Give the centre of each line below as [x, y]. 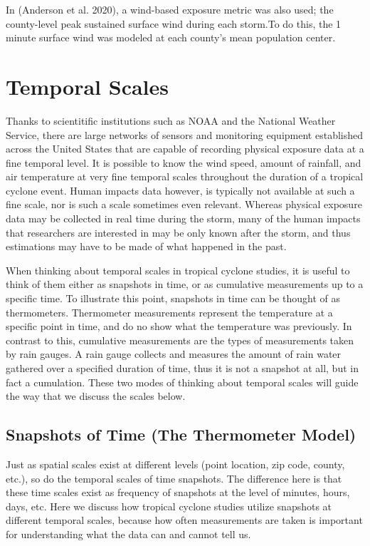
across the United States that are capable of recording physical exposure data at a [185, 149]
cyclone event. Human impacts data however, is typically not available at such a [180, 190]
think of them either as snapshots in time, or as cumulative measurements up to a [185, 284]
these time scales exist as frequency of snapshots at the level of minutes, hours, [178, 492]
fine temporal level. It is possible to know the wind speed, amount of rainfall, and [184, 162]
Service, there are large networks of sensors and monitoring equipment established [184, 134]
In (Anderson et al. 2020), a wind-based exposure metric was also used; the [170, 9]
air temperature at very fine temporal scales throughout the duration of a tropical [185, 176]
